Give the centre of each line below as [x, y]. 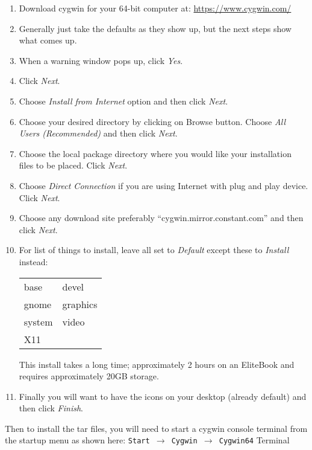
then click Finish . [51, 408]
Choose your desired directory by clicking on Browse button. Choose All [152, 121]
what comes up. [48, 40]
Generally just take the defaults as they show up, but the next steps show [155, 28]
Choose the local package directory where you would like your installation [155, 153]
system [38, 321]
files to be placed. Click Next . [73, 165]
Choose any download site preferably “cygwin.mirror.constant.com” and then [161, 218]
